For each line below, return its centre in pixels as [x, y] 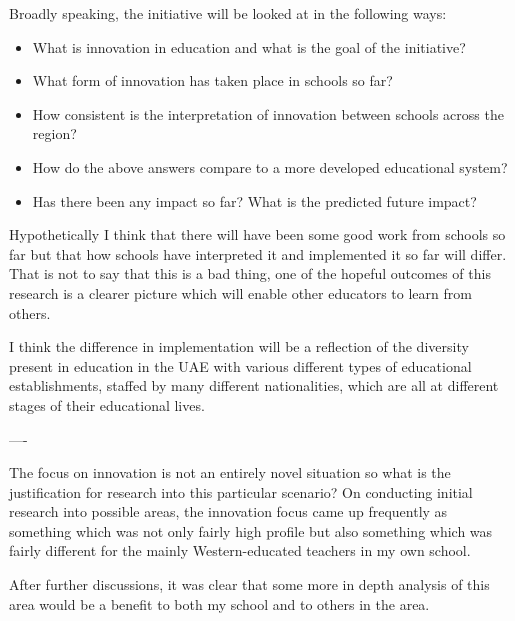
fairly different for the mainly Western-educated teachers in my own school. [240, 550]
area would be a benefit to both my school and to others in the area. [219, 603]
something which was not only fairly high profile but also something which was [251, 530]
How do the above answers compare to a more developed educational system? [270, 166]
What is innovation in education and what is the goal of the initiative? [249, 46]
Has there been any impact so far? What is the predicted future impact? [254, 200]
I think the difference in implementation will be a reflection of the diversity [239, 346]
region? [54, 133]
